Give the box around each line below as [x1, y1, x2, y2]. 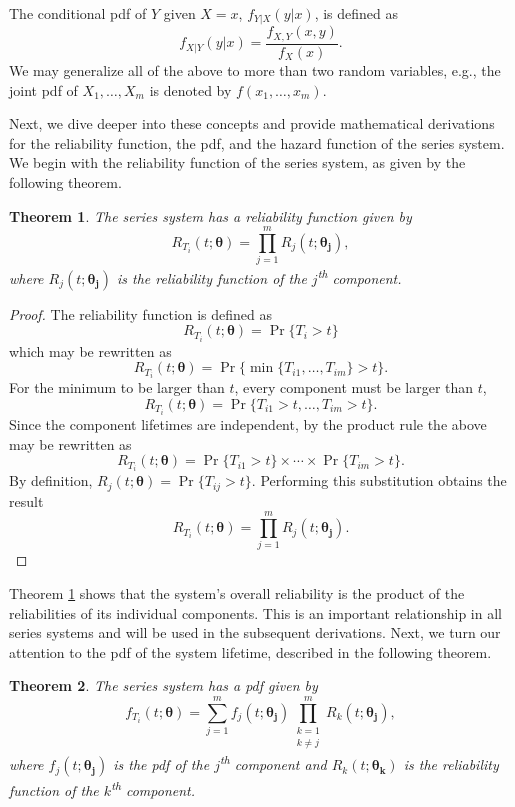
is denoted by [149, 79, 232, 100]
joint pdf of [9, 79, 78, 100]
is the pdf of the [113, 754, 210, 775]
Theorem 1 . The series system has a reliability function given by [9, 205, 412, 226]
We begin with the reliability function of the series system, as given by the [9, 152, 466, 173]
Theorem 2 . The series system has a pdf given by [9, 675, 318, 696]
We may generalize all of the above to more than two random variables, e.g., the [9, 59, 501, 80]
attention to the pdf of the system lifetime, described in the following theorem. [9, 641, 492, 662]
